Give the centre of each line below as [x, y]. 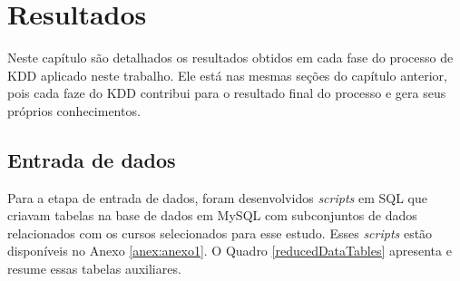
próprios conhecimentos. [74, 110]
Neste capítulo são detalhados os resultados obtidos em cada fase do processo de [230, 58]
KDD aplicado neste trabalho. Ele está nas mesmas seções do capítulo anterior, [227, 75]
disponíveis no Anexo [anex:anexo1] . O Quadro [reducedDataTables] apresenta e [230, 251]
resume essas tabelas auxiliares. [94, 269]
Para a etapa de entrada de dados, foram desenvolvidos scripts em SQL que [217, 197]
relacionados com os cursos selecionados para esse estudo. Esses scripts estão [220, 233]
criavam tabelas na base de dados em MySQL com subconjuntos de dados [212, 215]
